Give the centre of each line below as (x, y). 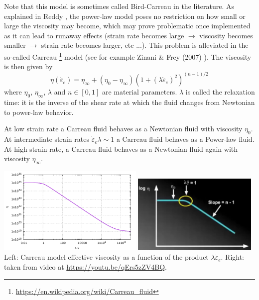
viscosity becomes (226, 35)
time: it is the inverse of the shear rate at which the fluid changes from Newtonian (129, 102)
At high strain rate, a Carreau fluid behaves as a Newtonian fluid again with (121, 149)
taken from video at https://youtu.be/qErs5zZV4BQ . (85, 267)
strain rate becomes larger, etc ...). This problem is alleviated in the (145, 45)
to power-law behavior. (39, 112)
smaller (15, 45)
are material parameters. (139, 92)
